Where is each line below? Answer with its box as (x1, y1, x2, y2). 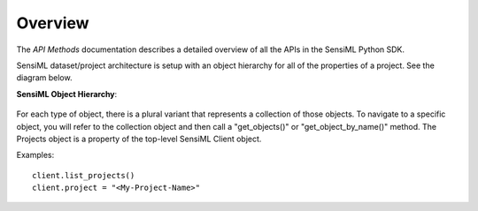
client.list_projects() (32, 170, 135, 180)
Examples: (16, 150, 55, 161)
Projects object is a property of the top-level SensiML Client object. (16, 133, 262, 144)
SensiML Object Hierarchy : (16, 88, 118, 99)
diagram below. (16, 72, 73, 83)
